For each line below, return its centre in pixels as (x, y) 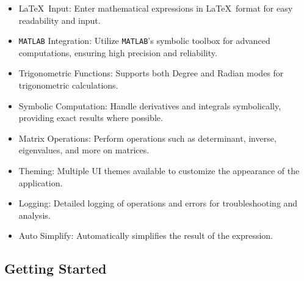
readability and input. (60, 20)
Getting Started (56, 268)
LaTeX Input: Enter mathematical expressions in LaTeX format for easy (156, 8)
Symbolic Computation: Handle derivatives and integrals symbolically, (150, 105)
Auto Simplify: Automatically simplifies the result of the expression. (146, 235)
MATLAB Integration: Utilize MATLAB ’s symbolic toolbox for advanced (144, 41)
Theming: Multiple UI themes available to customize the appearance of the (159, 170)
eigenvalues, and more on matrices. (84, 150)
